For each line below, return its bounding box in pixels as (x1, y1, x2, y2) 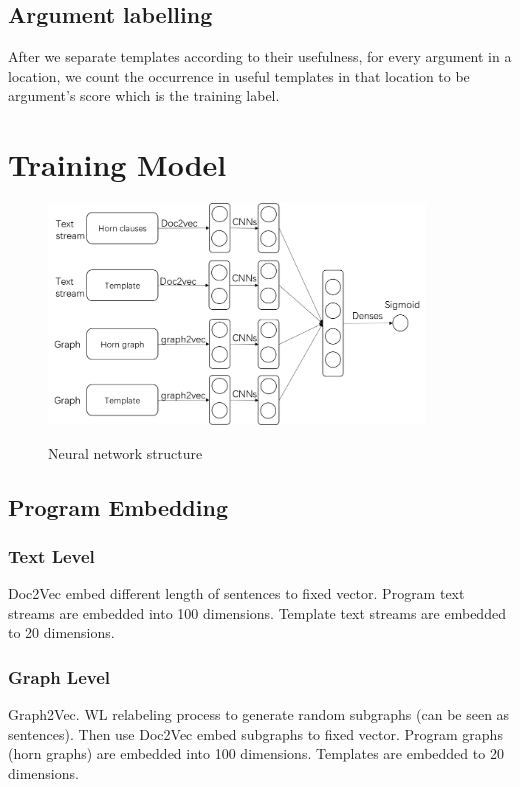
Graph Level (8, 664, 111, 689)
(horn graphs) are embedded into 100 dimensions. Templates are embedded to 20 (8, 743, 504, 764)
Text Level (8, 543, 95, 568)
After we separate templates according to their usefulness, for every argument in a (8, 46, 512, 67)
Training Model (8, 144, 227, 185)
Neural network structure (48, 442, 203, 463)
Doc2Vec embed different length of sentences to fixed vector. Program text (8, 583, 465, 604)
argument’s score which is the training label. (8, 85, 280, 106)
